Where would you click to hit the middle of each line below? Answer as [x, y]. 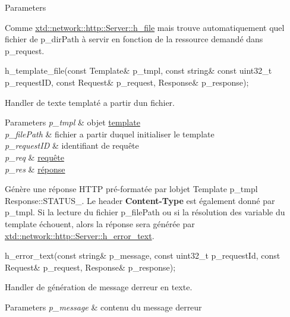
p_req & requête [34, 157]
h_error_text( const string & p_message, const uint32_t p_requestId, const [143, 255]
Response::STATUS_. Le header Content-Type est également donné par [140, 200]
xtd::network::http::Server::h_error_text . [80, 235]
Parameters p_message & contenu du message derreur [103, 307]
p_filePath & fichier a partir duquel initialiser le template [110, 134]
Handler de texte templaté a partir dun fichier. [90, 102]
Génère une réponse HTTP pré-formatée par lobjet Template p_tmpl [131, 189]
